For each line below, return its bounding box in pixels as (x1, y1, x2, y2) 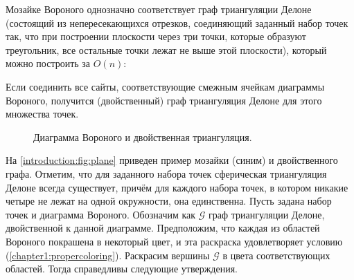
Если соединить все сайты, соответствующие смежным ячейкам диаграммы (6, 79, 325, 93)
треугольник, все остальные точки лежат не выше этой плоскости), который (6, 42, 327, 57)
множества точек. (6, 106, 79, 121)
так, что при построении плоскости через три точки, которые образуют (6, 29, 306, 44)
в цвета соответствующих (222, 248, 330, 262)
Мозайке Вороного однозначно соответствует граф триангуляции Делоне (6, 2, 312, 16)
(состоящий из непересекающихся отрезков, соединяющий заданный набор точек (6, 15, 348, 30)
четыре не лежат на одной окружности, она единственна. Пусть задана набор (6, 194, 332, 208)
